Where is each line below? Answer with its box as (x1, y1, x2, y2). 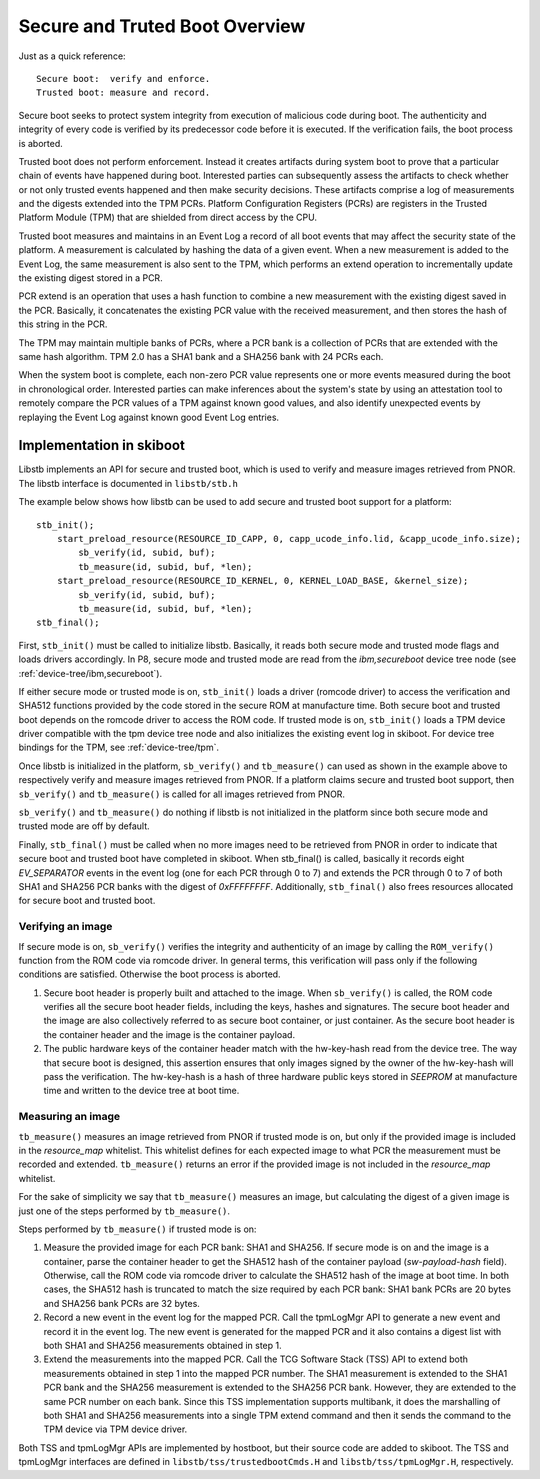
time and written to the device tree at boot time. (43, 1085, 240, 1097)
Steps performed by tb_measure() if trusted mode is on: (18, 1223, 257, 1235)
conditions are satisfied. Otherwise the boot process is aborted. (18, 968, 281, 980)
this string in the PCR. (18, 318, 108, 330)
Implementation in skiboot (18, 437, 185, 454)
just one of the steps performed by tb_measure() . (18, 1205, 230, 1217)
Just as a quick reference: (18, 50, 126, 62)
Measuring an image (18, 1110, 121, 1124)
